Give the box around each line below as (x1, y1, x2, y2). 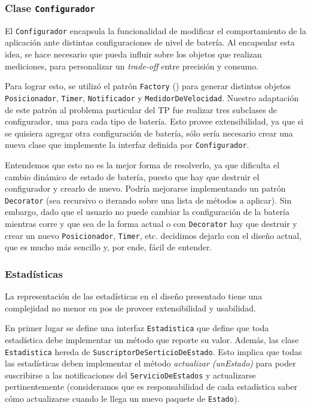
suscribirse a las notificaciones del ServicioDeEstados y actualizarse (5, 368, 256, 381)
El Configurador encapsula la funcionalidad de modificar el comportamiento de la (5, 24, 306, 37)
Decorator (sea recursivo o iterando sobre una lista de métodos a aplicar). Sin (5, 193, 292, 206)
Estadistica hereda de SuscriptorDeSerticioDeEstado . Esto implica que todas (5, 345, 302, 358)
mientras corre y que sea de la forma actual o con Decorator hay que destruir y (5, 217, 297, 229)
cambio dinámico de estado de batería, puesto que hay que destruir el (5, 170, 260, 183)
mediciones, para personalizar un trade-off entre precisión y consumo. (5, 59, 259, 72)
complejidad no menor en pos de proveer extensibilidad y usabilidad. (5, 301, 256, 314)
